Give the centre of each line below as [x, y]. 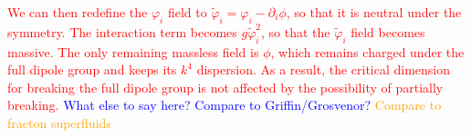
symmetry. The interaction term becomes [122, 31]
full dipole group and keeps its [92, 69]
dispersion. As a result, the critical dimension [324, 69]
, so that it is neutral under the [374, 12]
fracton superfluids [59, 122]
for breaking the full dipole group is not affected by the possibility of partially [225, 87]
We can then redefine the [78, 12]
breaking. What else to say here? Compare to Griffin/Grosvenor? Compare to [225, 105]
